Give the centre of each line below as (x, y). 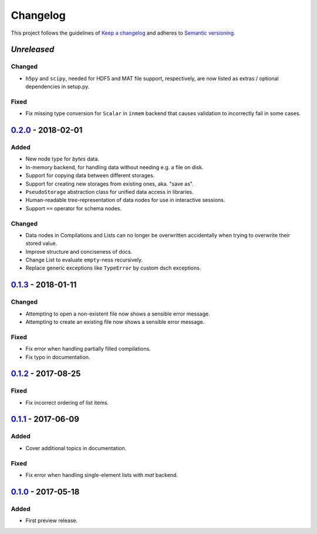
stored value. (41, 243)
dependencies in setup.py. (58, 87)
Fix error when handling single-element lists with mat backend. (102, 475)
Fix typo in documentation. (58, 357)
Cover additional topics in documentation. (76, 448)
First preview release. (52, 520)
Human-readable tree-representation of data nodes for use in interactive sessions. (125, 200)
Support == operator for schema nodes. (74, 208)
